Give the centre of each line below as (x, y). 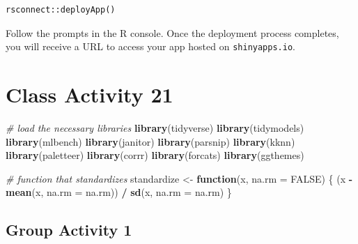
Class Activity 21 (89, 94)
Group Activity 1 (69, 230)
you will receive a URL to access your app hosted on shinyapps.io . (150, 46)
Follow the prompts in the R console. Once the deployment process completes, (172, 32)
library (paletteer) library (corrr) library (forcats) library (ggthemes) (155, 155)
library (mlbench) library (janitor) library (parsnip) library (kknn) (150, 141)
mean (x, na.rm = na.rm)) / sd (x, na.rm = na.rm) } (119, 192)
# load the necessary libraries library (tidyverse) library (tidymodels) (155, 127)
